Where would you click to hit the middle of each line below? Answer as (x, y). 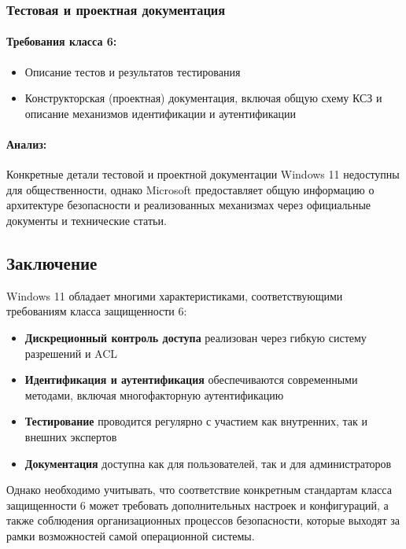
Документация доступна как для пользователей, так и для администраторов (208, 463)
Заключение (52, 262)
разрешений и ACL (71, 353)
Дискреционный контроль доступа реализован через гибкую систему (196, 337)
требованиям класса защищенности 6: (97, 311)
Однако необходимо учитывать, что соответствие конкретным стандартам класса (199, 490)
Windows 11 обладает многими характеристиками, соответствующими (175, 295)
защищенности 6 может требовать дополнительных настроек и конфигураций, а (197, 505)
